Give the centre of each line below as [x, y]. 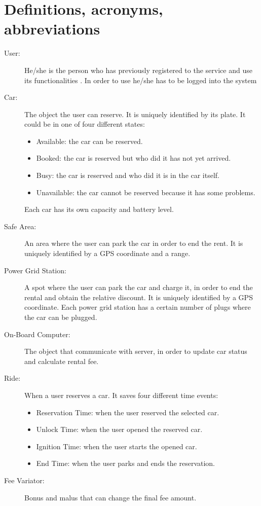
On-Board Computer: [37, 334]
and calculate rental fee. [62, 361]
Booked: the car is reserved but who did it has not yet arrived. [134, 158]
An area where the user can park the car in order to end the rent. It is [134, 243]
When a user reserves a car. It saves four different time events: [121, 395]
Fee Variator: [24, 480]
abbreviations [52, 29]
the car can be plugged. [61, 317]
